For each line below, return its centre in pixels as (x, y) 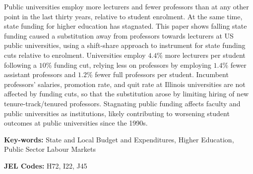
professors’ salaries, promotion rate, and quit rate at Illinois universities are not (125, 84)
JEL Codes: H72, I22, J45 (46, 165)
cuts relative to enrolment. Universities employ (75, 55)
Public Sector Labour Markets (50, 149)
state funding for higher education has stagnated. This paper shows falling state (126, 26)
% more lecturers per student (201, 55)
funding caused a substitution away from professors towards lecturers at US (119, 35)
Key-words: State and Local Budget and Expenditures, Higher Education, (119, 139)
